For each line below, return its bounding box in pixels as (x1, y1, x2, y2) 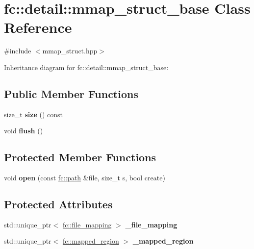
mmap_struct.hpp (42, 46, 98, 56)
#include (4, 46, 31, 56)
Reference (4, 17, 72, 37)
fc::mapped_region (62, 236, 119, 246)
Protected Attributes (4, 197, 113, 212)
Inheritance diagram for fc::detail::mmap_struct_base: (4, 62, 169, 72)
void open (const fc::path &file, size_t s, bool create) (4, 173, 165, 183)
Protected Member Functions (4, 149, 156, 165)
